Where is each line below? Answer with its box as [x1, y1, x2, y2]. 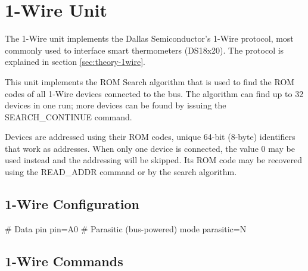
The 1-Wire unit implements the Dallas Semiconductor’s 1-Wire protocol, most [5, 32, 294, 45]
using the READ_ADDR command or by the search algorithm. [5, 166, 237, 178]
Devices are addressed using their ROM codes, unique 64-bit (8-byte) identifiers [5, 130, 295, 143]
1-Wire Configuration [5, 195, 139, 213]
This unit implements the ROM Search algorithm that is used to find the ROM [5, 75, 295, 88]
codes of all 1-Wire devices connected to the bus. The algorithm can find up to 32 [5, 87, 304, 99]
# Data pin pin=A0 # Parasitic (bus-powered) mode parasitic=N [5, 222, 247, 235]
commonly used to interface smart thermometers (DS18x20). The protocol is [5, 43, 284, 56]
